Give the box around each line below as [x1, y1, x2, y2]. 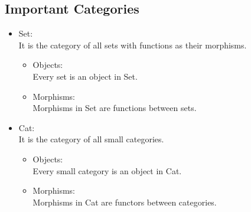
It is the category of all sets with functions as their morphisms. [18, 38, 247, 51]
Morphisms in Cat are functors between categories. [32, 195, 217, 208]
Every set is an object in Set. [32, 70, 138, 82]
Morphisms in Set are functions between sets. [32, 102, 197, 114]
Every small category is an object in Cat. [32, 164, 182, 177]
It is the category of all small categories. [18, 133, 164, 145]
